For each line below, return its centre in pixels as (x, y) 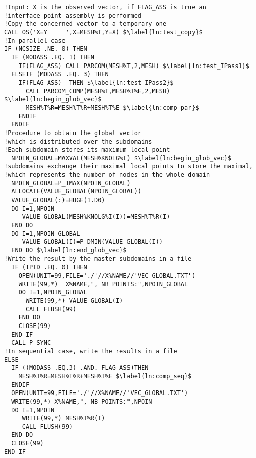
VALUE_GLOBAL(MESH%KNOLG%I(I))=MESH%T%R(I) (96, 217)
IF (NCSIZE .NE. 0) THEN (46, 49)
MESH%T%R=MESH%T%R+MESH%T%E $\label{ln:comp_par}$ (112, 108)
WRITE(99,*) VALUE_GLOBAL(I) (74, 301)
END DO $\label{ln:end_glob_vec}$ (69, 251)
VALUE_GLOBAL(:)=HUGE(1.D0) (58, 200)
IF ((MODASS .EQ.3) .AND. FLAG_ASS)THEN (80, 368)
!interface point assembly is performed (73, 15)
